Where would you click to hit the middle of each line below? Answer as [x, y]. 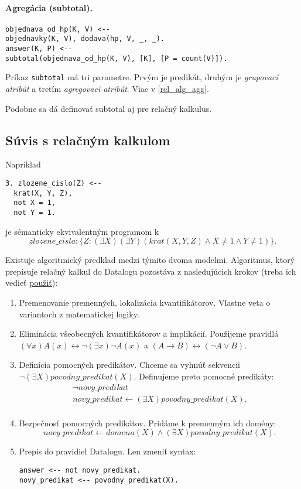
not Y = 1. [35, 213]
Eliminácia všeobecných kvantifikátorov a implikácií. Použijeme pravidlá [149, 334]
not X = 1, [35, 203]
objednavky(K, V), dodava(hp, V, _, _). [85, 39]
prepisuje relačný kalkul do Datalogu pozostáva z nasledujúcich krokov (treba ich [151, 271]
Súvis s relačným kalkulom [88, 140]
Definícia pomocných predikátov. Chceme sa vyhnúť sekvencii [130, 365]
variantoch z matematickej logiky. [79, 314]
